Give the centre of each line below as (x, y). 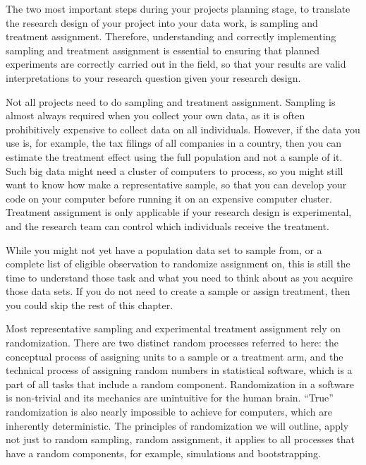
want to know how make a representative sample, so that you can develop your (176, 185)
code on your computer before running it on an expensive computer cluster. (169, 198)
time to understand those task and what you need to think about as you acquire (179, 277)
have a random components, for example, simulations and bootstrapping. (163, 453)
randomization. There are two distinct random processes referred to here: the (172, 343)
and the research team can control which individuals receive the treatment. (167, 225)
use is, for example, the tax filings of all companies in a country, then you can (173, 143)
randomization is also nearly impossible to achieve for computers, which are (169, 412)
